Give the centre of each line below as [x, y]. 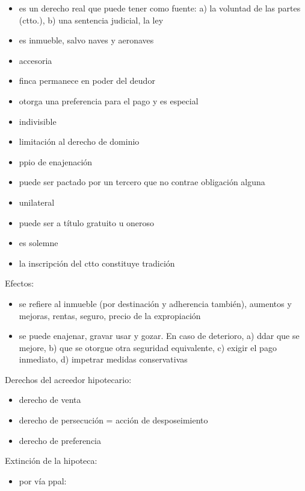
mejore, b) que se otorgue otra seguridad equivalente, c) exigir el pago [148, 347]
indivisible [38, 121]
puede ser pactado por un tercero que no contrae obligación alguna [142, 182]
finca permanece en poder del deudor [87, 81]
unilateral [37, 202]
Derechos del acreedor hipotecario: [68, 379]
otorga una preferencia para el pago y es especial [109, 100]
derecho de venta [50, 400]
